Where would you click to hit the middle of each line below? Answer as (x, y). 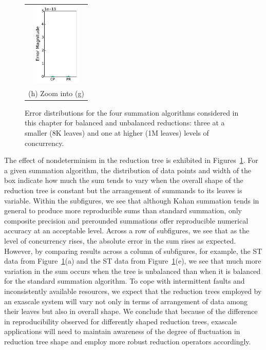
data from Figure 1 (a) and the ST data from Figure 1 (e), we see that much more (133, 261)
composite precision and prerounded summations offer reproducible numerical (126, 220)
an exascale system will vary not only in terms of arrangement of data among (126, 301)
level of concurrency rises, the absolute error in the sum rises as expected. (120, 240)
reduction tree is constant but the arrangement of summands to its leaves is (123, 190)
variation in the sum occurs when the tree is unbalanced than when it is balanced (132, 271)
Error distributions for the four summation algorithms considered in (132, 112)
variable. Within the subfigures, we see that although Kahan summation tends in (132, 200)
